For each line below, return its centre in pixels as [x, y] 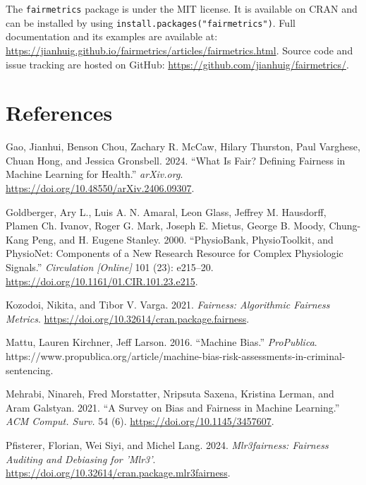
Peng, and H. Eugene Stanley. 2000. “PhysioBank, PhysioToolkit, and [183, 239]
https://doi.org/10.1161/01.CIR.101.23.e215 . [102, 281]
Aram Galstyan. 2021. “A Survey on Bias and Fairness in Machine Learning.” [173, 407]
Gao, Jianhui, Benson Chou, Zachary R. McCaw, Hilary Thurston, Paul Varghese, [183, 146]
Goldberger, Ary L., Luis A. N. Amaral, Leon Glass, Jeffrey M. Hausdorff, [166, 211]
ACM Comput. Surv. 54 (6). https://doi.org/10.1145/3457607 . [140, 421]
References [59, 113]
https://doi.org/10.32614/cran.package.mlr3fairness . [118, 473]
